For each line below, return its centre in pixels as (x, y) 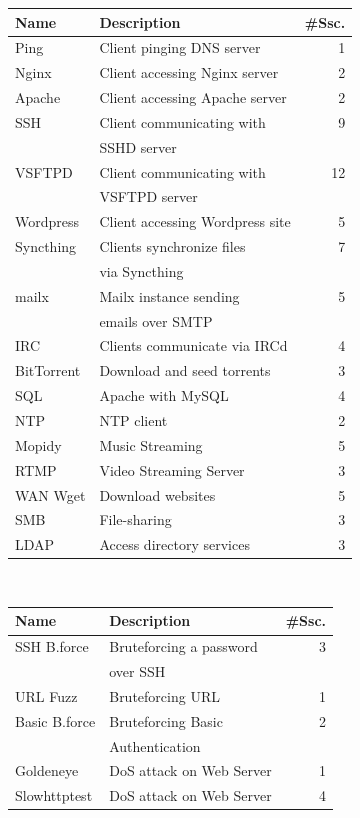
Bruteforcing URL (164, 695)
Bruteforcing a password (183, 646)
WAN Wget (50, 494)
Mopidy (38, 444)
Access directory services (174, 544)
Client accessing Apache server (193, 97)
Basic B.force (55, 720)
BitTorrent (48, 370)
